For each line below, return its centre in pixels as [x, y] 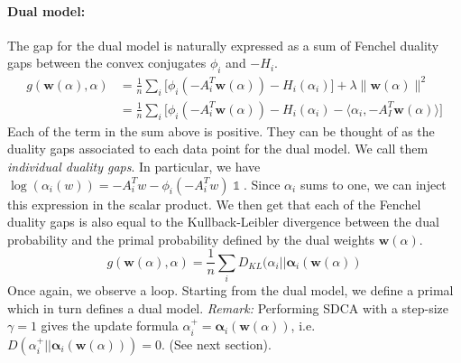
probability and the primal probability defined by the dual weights [191, 239]
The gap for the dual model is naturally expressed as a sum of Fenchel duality [223, 45]
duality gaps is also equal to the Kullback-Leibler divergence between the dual [223, 222]
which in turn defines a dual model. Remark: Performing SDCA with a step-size [228, 307]
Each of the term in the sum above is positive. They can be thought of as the [221, 130]
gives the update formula [110, 326]
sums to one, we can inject [373, 184]
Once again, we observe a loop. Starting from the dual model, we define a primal [230, 290]
